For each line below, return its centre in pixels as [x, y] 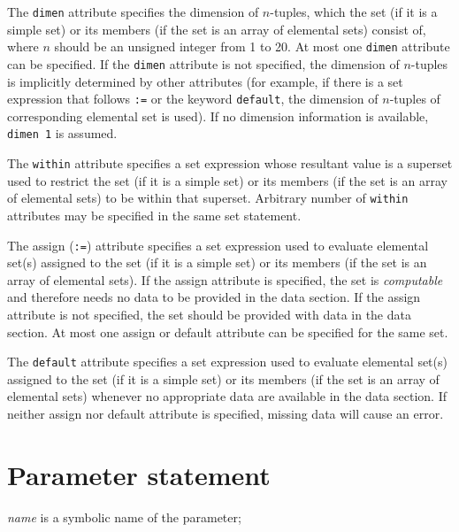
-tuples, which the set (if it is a [354, 12]
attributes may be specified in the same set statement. [154, 215]
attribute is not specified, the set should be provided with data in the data [209, 314]
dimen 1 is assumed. [62, 133]
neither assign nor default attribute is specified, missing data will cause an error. [226, 414]
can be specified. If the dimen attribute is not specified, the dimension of [203, 63]
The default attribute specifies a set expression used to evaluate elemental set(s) [227, 362]
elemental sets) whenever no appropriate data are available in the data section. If [227, 396]
